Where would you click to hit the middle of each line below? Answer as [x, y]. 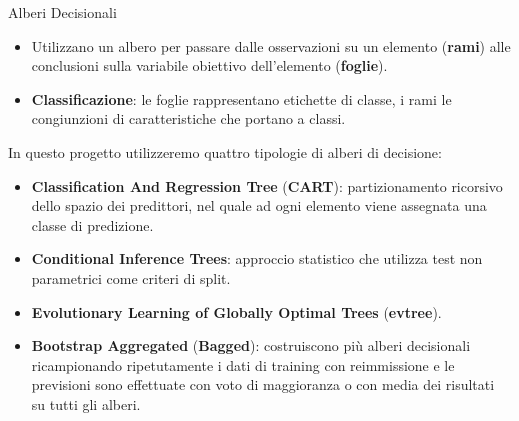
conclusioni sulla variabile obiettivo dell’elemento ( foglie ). [209, 65]
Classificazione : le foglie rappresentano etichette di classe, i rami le [241, 98]
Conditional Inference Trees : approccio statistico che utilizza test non [257, 258]
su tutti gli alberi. [86, 403]
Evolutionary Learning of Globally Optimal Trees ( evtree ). [236, 311]
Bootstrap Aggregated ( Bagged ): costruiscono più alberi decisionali [251, 345]
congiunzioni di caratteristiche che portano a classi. [188, 118]
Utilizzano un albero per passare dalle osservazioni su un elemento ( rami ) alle [271, 45]
